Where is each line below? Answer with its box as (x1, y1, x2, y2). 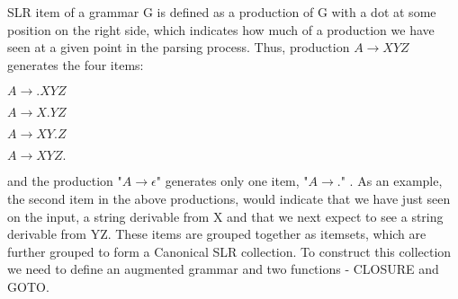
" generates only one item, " (156, 171, 309, 190)
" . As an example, (340, 171, 443, 190)
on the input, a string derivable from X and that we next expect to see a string (7, 207, 444, 225)
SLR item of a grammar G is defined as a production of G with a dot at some (7, 3, 436, 21)
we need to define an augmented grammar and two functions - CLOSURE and (7, 259, 439, 278)
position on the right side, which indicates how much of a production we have (7, 20, 435, 39)
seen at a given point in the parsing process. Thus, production (7, 38, 350, 57)
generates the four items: (7, 55, 144, 74)
